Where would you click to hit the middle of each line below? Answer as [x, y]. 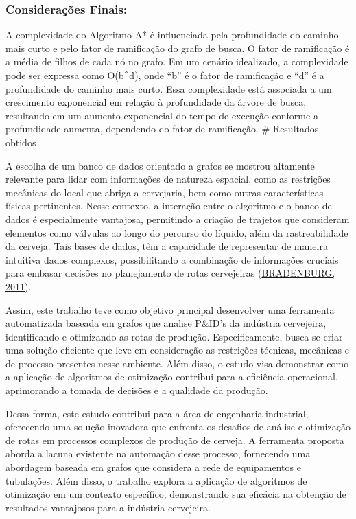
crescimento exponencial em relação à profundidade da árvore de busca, [156, 102]
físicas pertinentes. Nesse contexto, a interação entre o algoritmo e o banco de [169, 206]
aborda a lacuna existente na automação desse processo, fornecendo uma [158, 453]
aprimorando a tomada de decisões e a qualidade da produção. [137, 390]
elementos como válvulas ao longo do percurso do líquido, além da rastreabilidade [177, 232]
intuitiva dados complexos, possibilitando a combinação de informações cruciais [172, 259]
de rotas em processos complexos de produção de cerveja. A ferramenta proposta [175, 440]
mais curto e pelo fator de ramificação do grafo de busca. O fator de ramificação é [178, 48]
